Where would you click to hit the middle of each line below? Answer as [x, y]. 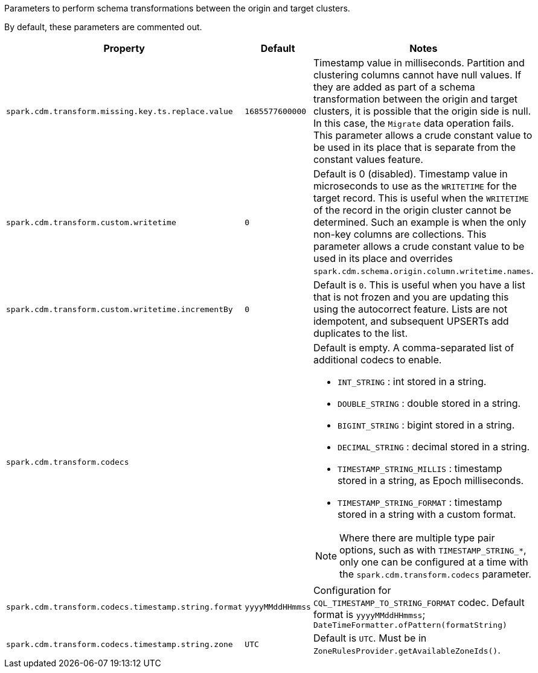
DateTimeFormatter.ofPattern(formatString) [410, 625]
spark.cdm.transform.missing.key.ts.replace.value [120, 111]
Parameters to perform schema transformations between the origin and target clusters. [177, 8]
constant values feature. [368, 159]
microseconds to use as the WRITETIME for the [415, 186]
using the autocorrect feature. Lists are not [410, 309]
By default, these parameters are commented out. [103, 27]
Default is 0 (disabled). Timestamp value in [410, 174]
